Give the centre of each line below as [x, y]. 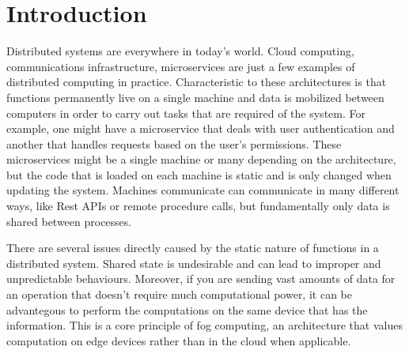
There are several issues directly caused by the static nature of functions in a [193, 248]
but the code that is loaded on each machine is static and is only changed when [199, 174]
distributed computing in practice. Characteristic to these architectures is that [197, 82]
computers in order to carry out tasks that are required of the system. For [186, 113]
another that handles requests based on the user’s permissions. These [174, 143]
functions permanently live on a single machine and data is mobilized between [195, 97]
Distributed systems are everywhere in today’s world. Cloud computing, [180, 51]
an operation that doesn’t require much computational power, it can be [179, 294]
